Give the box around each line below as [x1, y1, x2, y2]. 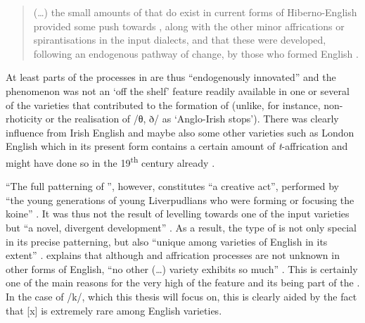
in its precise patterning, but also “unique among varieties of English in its [6, 234, 328, 248]
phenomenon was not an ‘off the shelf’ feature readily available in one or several [6, 83, 350, 98]
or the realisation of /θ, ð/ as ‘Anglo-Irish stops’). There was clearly [45, 111, 339, 126]
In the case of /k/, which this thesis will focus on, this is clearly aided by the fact [6, 289, 357, 303]
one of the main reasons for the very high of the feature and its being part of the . [6, 275, 360, 290]
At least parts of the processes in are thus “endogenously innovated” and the [6, 70, 336, 84]
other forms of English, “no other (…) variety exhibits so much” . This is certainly [6, 261, 358, 276]
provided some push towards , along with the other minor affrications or [33, 18, 345, 33]
